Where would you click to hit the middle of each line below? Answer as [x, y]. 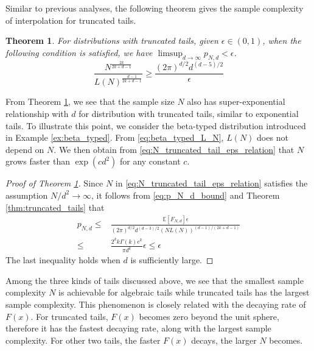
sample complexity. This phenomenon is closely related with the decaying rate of [156, 304]
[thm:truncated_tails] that [55, 207]
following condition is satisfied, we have [79, 52]
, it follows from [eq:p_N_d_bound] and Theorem [186, 195]
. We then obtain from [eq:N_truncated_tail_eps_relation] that [174, 149]
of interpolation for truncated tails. [71, 20]
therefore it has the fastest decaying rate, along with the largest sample [138, 328]
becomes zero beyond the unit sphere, [209, 316]
